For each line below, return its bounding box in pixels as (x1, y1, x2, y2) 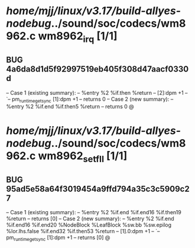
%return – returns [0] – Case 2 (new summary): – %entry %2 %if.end (6, 215, 174, 222)
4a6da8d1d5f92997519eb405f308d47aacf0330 (6, 64, 189, 75)
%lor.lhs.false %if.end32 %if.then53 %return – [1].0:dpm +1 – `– (6, 227, 160, 234)
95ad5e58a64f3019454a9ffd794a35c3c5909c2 (6, 183, 190, 194)
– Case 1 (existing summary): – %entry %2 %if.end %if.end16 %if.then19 (6, 208, 181, 215)
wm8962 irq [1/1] (38, 30, 118, 45)
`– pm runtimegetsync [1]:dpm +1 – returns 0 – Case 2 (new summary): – (6, 95, 174, 104)
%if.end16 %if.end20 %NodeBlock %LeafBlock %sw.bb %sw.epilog (6, 221, 172, 228)
